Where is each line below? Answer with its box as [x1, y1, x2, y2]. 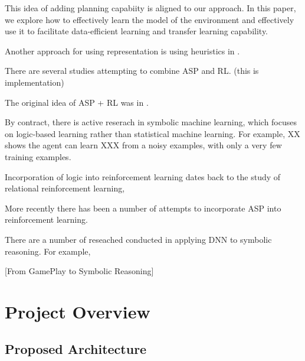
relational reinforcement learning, [5, 182, 125, 194]
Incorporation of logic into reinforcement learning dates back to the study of [5, 170, 281, 183]
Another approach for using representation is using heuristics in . [5, 44, 240, 57]
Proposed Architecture [5, 340, 147, 358]
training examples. [5, 150, 71, 162]
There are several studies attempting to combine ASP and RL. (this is [5, 64, 259, 77]
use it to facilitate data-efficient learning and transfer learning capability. [5, 25, 268, 37]
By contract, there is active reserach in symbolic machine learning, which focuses [5, 116, 297, 128]
